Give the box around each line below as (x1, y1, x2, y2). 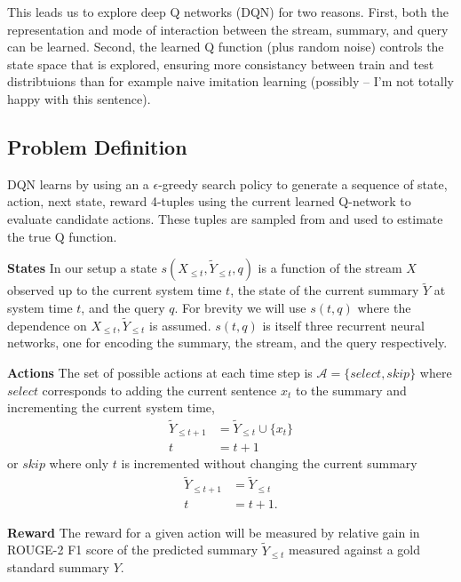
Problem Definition (7, 132, 187, 160)
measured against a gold (289, 540, 421, 559)
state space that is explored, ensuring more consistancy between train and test (7, 54, 434, 73)
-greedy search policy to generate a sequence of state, (158, 174, 448, 193)
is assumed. (149, 315, 211, 334)
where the (357, 298, 411, 316)
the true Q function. (7, 227, 117, 245)
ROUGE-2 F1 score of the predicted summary (7, 540, 258, 559)
